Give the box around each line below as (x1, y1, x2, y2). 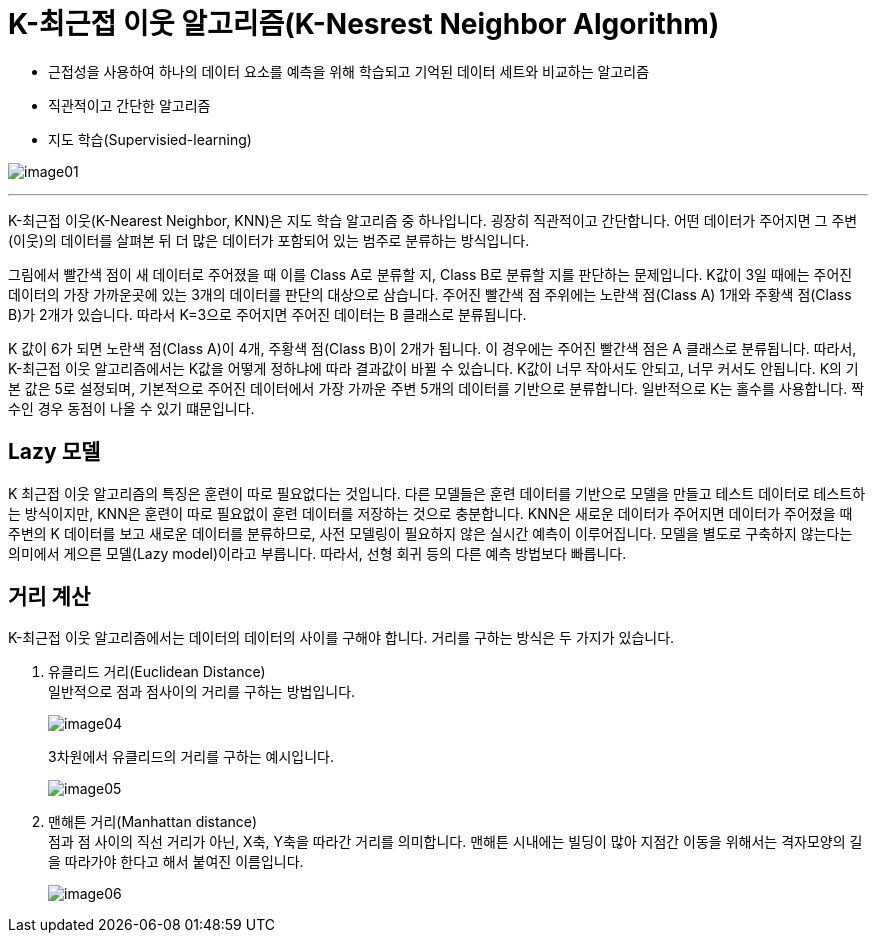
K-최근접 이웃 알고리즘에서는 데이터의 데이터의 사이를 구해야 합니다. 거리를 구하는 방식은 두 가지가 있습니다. (8, 629, 675, 647)
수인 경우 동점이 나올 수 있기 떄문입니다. (8, 399, 255, 417)
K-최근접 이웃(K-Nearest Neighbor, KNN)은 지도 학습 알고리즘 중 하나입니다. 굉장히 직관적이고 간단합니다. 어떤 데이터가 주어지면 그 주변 (8, 211, 858, 229)
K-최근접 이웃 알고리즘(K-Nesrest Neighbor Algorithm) (8, 7, 720, 41)
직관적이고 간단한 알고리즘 (48, 96, 211, 114)
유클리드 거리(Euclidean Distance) (48, 663, 266, 681)
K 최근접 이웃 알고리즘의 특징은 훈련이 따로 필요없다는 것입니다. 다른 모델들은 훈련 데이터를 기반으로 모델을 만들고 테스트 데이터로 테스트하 (8, 484, 866, 502)
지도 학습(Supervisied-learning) (48, 130, 252, 148)
